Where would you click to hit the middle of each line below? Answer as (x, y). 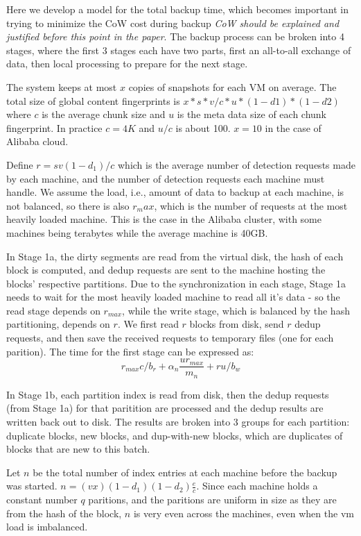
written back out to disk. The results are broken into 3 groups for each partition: (178, 421)
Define (20, 164)
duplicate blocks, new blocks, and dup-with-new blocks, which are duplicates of (175, 435)
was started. (32, 486)
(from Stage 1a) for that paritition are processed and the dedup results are (165, 408)
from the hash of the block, (64, 513)
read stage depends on (53, 310)
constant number (42, 500)
